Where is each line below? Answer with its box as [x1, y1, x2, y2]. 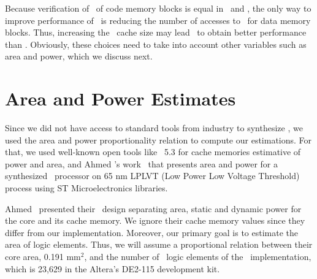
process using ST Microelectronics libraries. [5, 182, 168, 194]
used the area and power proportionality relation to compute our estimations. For [5, 133, 312, 146]
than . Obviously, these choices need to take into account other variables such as [5, 37, 307, 50]
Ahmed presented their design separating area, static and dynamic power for [5, 202, 302, 215]
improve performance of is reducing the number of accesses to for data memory [5, 13, 311, 26]
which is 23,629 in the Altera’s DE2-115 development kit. [5, 262, 220, 275]
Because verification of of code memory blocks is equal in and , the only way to [5, 2, 311, 14]
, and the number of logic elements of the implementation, [84, 250, 311, 263]
